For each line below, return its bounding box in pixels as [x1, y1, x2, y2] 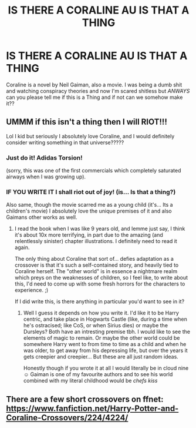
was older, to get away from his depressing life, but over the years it [23, 347, 188, 354]
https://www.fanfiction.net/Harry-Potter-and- [6, 403, 179, 413]
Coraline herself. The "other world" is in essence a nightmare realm [14, 268, 178, 275]
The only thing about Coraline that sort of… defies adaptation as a [14, 256, 174, 263]
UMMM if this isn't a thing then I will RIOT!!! [6, 117, 167, 127]
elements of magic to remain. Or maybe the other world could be [23, 334, 180, 341]
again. [14, 244, 30, 251]
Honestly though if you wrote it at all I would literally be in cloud [23, 364, 177, 371]
